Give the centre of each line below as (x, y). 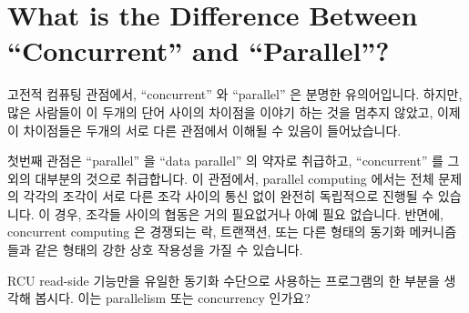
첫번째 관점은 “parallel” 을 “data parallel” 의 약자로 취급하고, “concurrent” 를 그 (234, 161)
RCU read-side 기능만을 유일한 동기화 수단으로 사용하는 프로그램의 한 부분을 (224, 280)
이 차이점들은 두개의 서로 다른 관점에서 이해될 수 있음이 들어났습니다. (204, 130)
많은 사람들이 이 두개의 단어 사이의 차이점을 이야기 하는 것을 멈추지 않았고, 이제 (234, 111)
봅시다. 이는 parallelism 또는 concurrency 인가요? (173, 298)
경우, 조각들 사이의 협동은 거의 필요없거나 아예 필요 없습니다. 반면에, (249, 213)
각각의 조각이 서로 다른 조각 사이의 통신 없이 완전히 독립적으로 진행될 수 (229, 196)
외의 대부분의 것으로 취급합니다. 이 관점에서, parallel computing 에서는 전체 (221, 178)
